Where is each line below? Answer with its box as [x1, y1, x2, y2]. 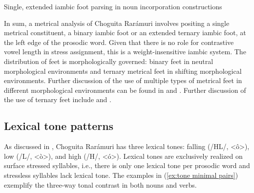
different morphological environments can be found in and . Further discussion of [4, 85, 246, 95]
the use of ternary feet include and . [4, 94, 111, 105]
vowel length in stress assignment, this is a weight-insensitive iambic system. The [4, 46, 246, 57]
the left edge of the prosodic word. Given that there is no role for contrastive [4, 37, 234, 47]
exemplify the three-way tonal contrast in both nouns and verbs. [4, 179, 197, 190]
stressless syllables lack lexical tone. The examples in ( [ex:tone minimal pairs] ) [4, 170, 238, 180]
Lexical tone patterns [4, 118, 114, 133]
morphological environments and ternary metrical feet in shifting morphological [4, 65, 242, 76]
